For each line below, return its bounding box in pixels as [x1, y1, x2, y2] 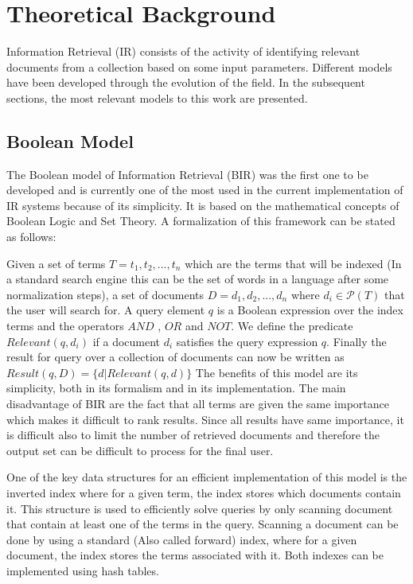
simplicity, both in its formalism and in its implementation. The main [6, 380, 346, 396]
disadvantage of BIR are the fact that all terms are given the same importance [6, 395, 389, 412]
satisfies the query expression [176, 333, 318, 349]
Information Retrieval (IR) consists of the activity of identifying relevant [6, 43, 360, 60]
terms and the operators [6, 317, 124, 334]
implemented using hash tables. [6, 562, 159, 578]
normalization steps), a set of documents [6, 286, 205, 302]
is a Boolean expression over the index [216, 302, 403, 318]
